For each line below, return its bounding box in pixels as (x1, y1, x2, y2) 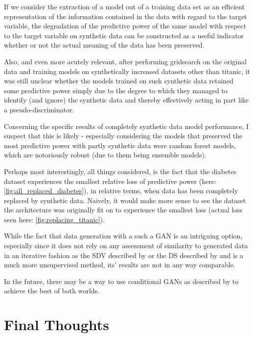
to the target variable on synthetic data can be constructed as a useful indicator (4, 30, 244, 40)
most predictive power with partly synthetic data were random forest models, (4, 140, 236, 150)
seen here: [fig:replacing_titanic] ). (4, 214, 105, 224)
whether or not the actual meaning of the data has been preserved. (4, 40, 205, 50)
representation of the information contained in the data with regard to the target (4, 11, 247, 21)
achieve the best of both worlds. (4, 285, 100, 296)
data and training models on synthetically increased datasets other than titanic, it (4, 66, 250, 76)
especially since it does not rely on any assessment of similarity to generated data (4, 240, 248, 251)
